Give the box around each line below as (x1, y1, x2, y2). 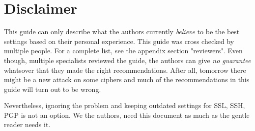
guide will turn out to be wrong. (4, 84, 101, 94)
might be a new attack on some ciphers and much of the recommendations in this (4, 74, 250, 85)
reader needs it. (4, 119, 51, 130)
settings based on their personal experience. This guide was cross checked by (4, 36, 234, 46)
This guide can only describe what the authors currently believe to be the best (4, 26, 240, 37)
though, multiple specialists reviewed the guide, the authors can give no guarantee (4, 55, 251, 65)
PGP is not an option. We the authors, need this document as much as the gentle (4, 109, 250, 120)
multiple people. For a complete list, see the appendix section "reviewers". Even (4, 45, 243, 56)
